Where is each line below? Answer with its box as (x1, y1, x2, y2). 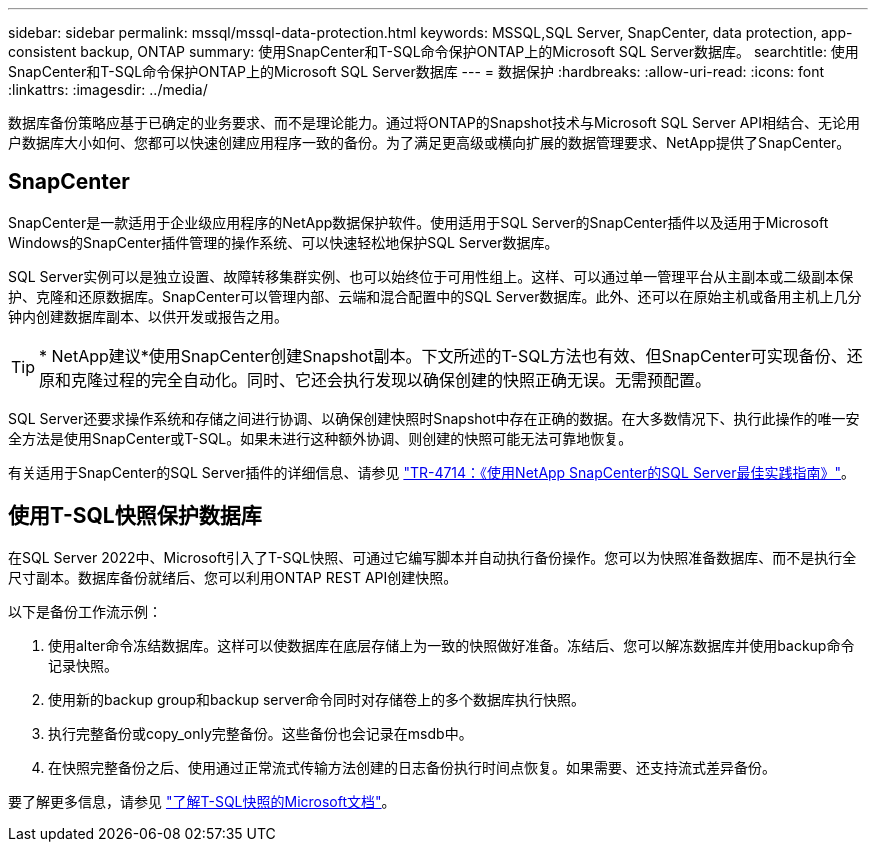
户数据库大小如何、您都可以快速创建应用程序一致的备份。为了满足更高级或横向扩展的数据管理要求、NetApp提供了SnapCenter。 (8, 134, 851, 151)
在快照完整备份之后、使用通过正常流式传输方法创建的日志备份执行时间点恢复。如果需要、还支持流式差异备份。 (48, 758, 776, 776)
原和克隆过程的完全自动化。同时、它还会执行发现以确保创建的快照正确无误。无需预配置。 (39, 369, 712, 390)
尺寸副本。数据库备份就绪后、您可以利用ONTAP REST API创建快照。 (8, 568, 458, 586)
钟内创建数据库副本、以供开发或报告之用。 (8, 307, 288, 325)
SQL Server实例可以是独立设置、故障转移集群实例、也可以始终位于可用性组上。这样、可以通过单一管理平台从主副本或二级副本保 (8, 267, 854, 285)
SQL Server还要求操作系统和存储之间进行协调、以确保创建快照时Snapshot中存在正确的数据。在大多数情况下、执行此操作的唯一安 (8, 409, 860, 427)
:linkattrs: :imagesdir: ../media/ (8, 81, 208, 98)
